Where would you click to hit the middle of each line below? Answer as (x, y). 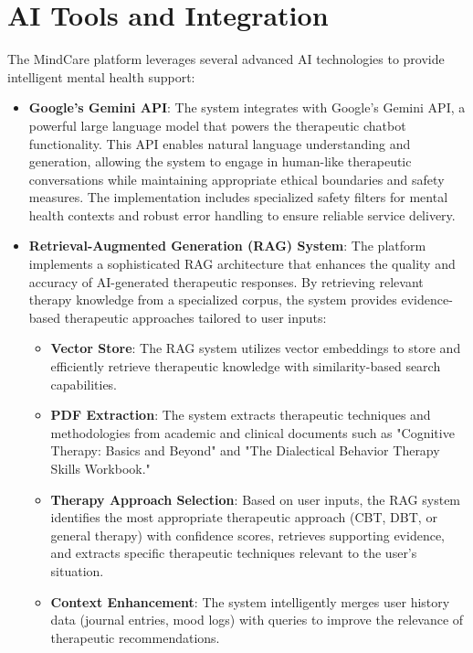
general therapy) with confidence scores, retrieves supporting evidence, (248, 535)
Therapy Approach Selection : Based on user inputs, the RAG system (256, 499)
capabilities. (84, 384)
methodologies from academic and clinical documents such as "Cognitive (252, 432)
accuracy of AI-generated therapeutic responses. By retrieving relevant (226, 281)
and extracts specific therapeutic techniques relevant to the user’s (234, 553)
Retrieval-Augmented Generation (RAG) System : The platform (227, 246)
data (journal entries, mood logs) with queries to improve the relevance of (257, 620)
